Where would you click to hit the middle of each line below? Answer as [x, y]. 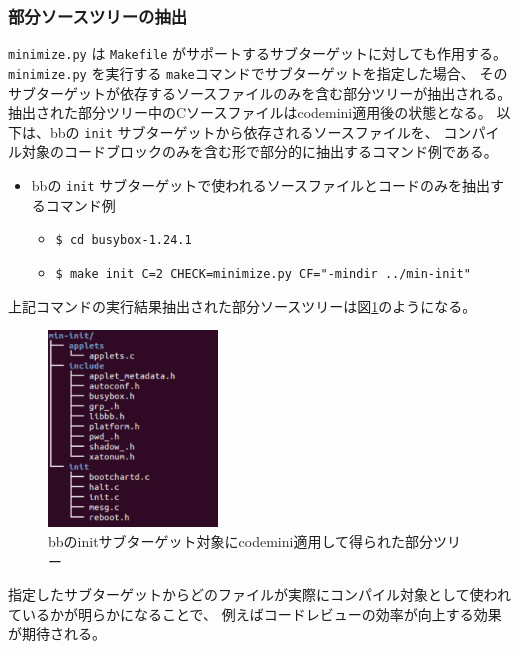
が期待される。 [57, 633]
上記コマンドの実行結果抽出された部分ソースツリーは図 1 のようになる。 [242, 305]
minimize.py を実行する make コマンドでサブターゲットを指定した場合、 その [258, 72]
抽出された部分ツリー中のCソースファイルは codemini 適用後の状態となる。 [250, 112]
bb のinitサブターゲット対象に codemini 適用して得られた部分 [241, 541]
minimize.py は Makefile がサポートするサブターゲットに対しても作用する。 [257, 53]
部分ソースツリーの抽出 [98, 15]
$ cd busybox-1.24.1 [123, 240]
